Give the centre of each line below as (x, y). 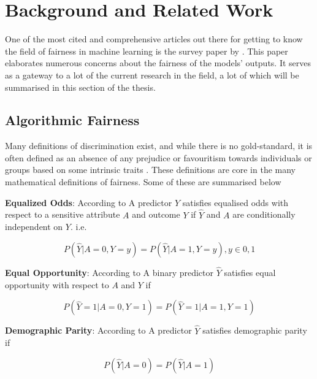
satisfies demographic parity (255, 330)
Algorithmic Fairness (72, 120)
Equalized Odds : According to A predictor (89, 202)
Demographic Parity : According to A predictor (98, 330)
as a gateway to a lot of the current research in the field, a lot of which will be (152, 75)
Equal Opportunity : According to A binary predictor (109, 273)
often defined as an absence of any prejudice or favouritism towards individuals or (158, 157)
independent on (34, 227)
